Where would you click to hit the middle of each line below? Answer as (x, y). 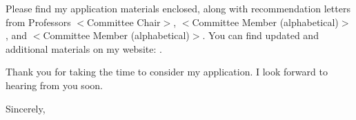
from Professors (38, 22)
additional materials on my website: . (84, 48)
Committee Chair (123, 22)
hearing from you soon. (54, 85)
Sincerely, (26, 108)
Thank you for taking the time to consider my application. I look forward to (167, 72)
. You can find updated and (260, 35)
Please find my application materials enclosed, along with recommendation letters (178, 8)
